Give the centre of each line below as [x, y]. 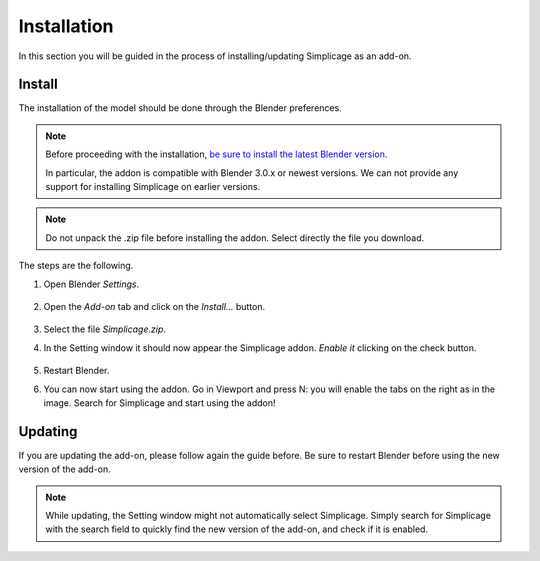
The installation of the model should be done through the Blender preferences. [180, 108]
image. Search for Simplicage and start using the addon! [159, 402]
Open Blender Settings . [91, 284]
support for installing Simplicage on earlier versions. [153, 187]
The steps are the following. [76, 266]
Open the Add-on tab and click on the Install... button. [154, 306]
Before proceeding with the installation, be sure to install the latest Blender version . [216, 154]
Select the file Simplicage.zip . [105, 329]
